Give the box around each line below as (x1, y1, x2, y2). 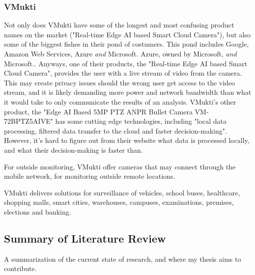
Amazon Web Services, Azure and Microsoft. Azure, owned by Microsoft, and (4, 49, 237, 58)
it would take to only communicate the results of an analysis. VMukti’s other (4, 96, 236, 107)
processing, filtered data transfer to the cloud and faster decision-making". (4, 125, 227, 136)
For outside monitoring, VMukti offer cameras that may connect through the (4, 161, 236, 171)
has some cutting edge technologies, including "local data (55, 116, 227, 126)
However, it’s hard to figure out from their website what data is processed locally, (4, 135, 250, 145)
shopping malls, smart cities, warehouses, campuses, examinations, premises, (4, 197, 234, 207)
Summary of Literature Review (4, 230, 166, 246)
